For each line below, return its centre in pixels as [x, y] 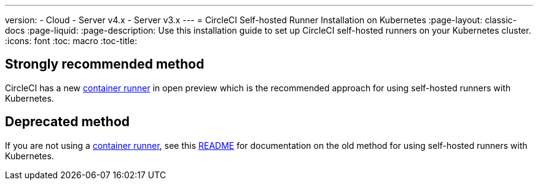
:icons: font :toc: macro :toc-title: [71, 41]
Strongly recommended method [105, 64]
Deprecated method [68, 122]
